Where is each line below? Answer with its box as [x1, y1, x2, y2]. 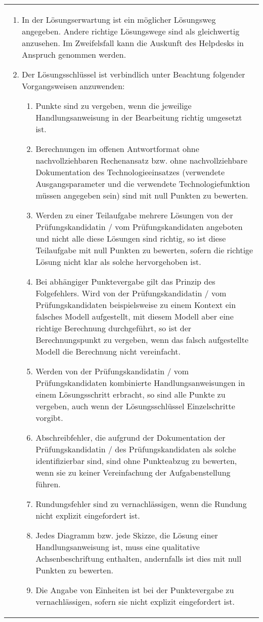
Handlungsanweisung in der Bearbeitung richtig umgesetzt [35, 111, 242, 123]
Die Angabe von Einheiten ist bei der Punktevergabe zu [35, 584, 234, 596]
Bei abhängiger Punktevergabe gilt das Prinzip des [35, 276, 215, 287]
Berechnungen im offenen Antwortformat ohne [35, 143, 199, 154]
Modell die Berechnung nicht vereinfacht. [35, 345, 181, 357]
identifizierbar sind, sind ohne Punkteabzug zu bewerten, [35, 455, 237, 466]
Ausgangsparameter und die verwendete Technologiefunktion [35, 178, 250, 189]
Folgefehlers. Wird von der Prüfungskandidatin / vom [35, 287, 227, 299]
